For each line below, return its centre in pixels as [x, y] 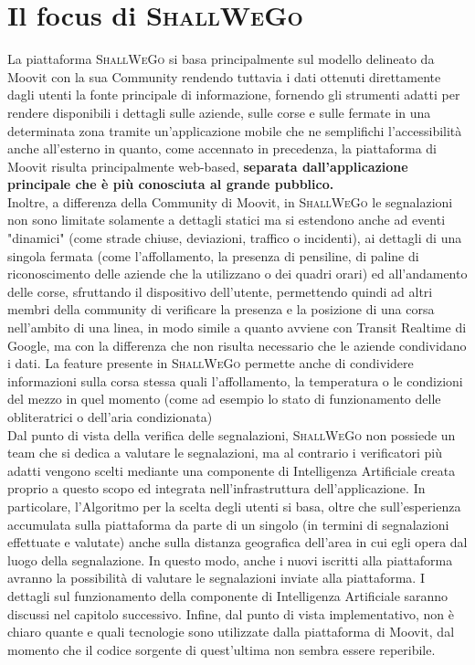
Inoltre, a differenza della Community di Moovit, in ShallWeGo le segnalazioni [230, 201]
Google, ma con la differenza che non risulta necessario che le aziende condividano [237, 345]
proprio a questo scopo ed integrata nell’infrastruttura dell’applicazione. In [216, 488]
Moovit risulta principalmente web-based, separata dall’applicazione [208, 166]
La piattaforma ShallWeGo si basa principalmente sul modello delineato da [221, 59]
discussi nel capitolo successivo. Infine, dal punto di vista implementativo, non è [231, 613]
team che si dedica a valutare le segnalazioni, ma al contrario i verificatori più [225, 453]
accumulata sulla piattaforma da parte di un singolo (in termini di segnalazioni [228, 524]
